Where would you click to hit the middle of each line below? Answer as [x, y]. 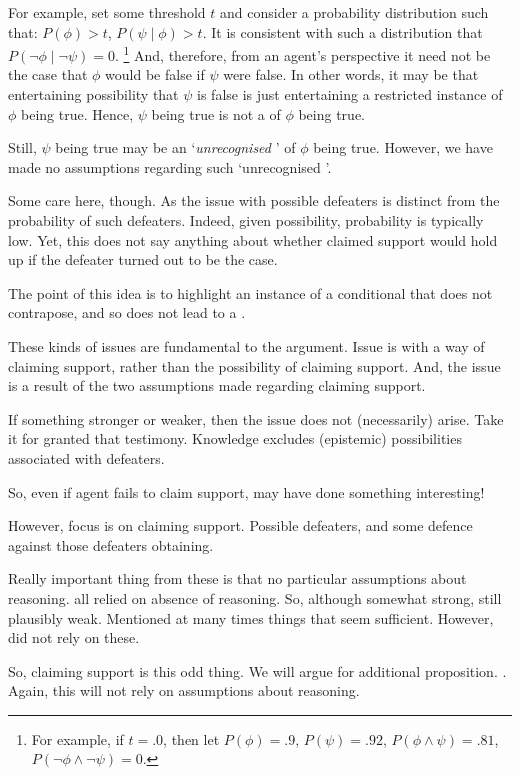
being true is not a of [216, 113]
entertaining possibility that [93, 94]
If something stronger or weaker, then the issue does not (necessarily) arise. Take [256, 418]
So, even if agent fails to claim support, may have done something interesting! [246, 491]
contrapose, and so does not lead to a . [127, 312]
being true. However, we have [403, 147]
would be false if [155, 74]
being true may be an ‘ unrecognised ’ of [175, 147]
